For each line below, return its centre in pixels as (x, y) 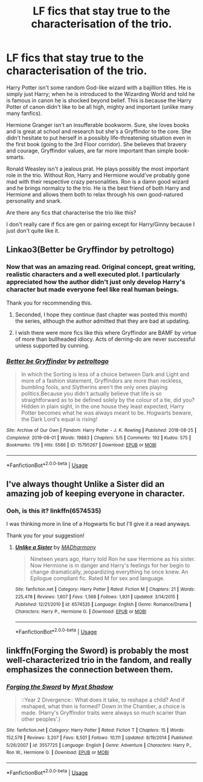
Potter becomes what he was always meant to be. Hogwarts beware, (107, 413)
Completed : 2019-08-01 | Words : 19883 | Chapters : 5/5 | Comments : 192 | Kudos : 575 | (99, 438)
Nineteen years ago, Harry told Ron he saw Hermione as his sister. (113, 559)
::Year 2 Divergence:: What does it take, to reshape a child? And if (103, 700)
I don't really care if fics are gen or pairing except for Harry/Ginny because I (101, 224)
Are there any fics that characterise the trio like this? (71, 212)
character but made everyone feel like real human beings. (93, 289)
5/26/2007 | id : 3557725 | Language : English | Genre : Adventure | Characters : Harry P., (99, 745)
